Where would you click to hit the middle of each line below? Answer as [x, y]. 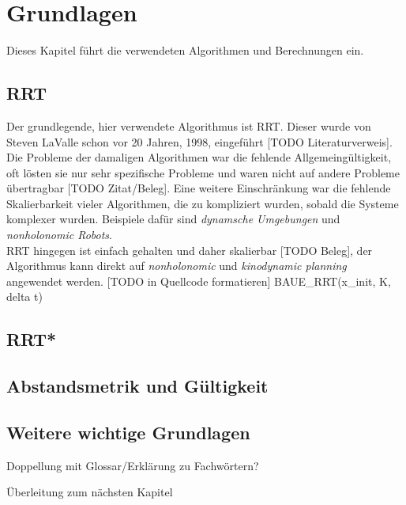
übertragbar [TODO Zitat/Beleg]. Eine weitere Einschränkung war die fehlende [199, 188]
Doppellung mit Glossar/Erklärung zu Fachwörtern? [133, 465]
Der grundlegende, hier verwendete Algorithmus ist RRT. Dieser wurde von [189, 125]
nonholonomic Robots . [59, 235]
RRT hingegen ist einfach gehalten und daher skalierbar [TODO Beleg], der [190, 250]
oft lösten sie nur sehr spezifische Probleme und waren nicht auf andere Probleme [203, 172]
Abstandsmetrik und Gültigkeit [137, 386]
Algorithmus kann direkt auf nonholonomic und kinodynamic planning [177, 266]
